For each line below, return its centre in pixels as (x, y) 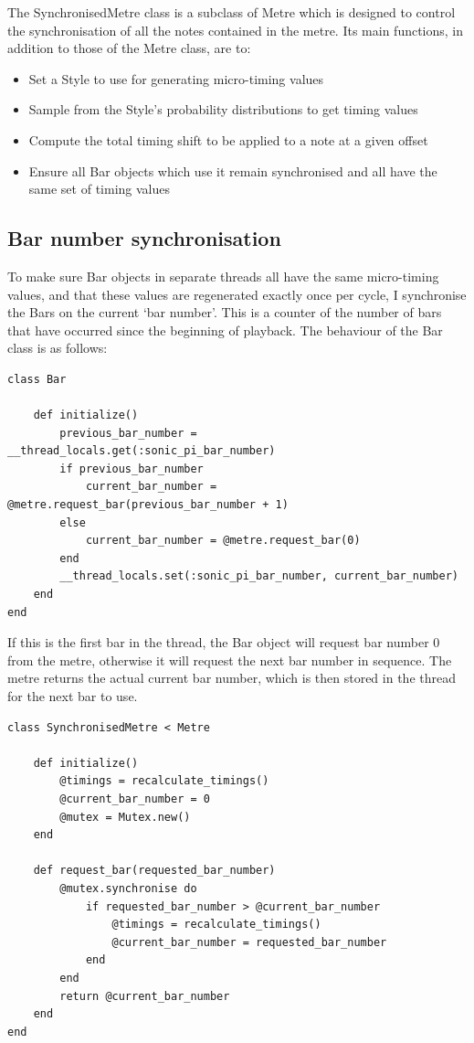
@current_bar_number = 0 (135, 798)
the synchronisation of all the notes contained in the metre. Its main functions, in (236, 30)
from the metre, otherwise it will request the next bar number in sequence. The (230, 660)
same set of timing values (99, 189)
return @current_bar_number (145, 996)
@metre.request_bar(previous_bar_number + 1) (148, 505)
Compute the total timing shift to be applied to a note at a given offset (228, 139)
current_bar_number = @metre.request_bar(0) (223, 541)
